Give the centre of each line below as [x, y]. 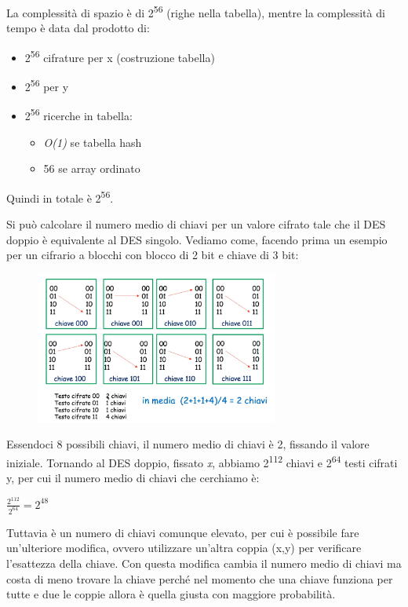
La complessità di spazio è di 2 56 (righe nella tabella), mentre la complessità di [196, 11]
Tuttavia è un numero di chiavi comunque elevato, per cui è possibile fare [183, 532]
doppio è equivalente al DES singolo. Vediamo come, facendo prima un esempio [197, 239]
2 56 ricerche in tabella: [78, 114]
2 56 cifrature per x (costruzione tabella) [120, 56]
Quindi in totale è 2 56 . [60, 196]
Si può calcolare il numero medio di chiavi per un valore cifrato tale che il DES [196, 224]
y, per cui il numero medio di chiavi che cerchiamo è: [133, 478]
